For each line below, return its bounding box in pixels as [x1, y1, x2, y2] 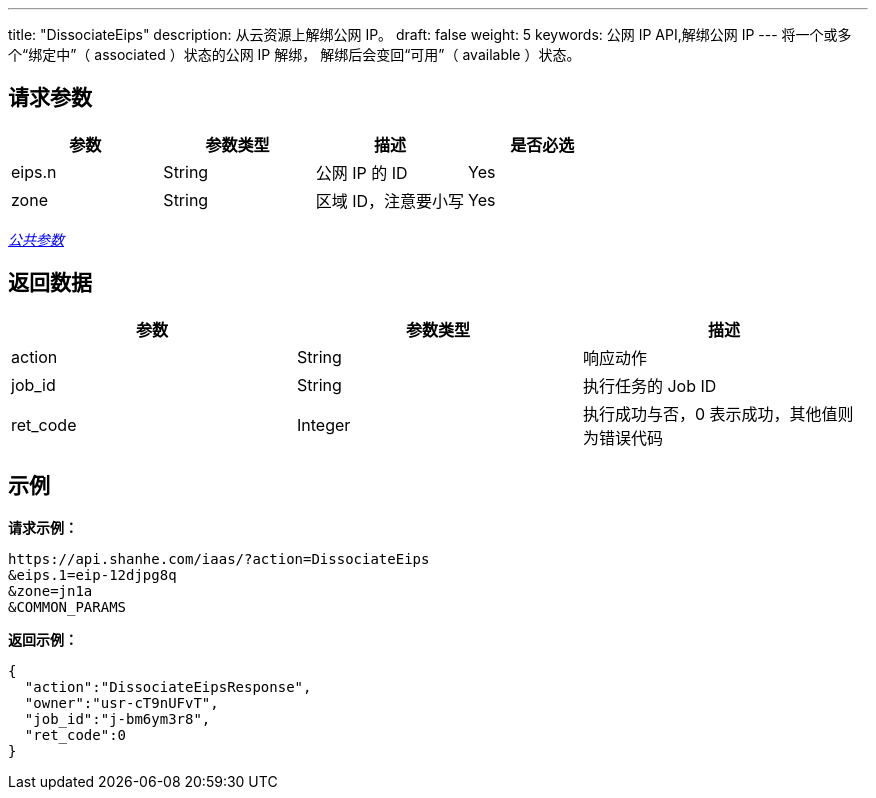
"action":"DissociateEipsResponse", [24, 678, 312, 695]
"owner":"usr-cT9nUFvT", [24, 694, 219, 711]
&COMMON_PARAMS [8, 598, 127, 615]
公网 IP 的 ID [315, 162, 408, 183]
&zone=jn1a [8, 582, 93, 599]
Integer [296, 414, 351, 435]
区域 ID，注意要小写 [315, 190, 465, 211]
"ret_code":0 [24, 726, 127, 743]
